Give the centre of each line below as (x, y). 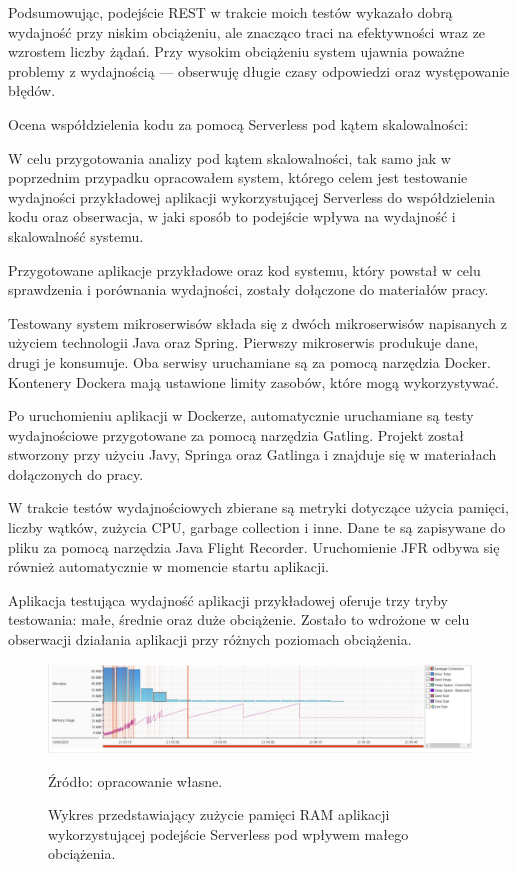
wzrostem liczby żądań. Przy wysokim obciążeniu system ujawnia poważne (236, 51)
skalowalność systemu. (76, 235)
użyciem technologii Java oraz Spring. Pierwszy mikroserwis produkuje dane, (243, 342)
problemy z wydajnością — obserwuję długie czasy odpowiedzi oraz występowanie (259, 70)
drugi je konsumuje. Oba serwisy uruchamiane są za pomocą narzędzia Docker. (249, 361)
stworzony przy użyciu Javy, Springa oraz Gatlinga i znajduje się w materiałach (252, 454)
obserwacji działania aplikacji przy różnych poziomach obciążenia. (210, 639)
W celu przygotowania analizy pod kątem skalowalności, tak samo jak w (229, 157)
